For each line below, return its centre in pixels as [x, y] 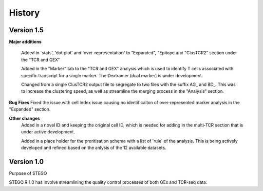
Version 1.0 [26, 161]
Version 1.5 [26, 30]
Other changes [24, 118]
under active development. [48, 132]
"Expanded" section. [30, 109]
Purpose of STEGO [28, 173]
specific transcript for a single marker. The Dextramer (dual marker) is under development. [112, 75]
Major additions [25, 42]
